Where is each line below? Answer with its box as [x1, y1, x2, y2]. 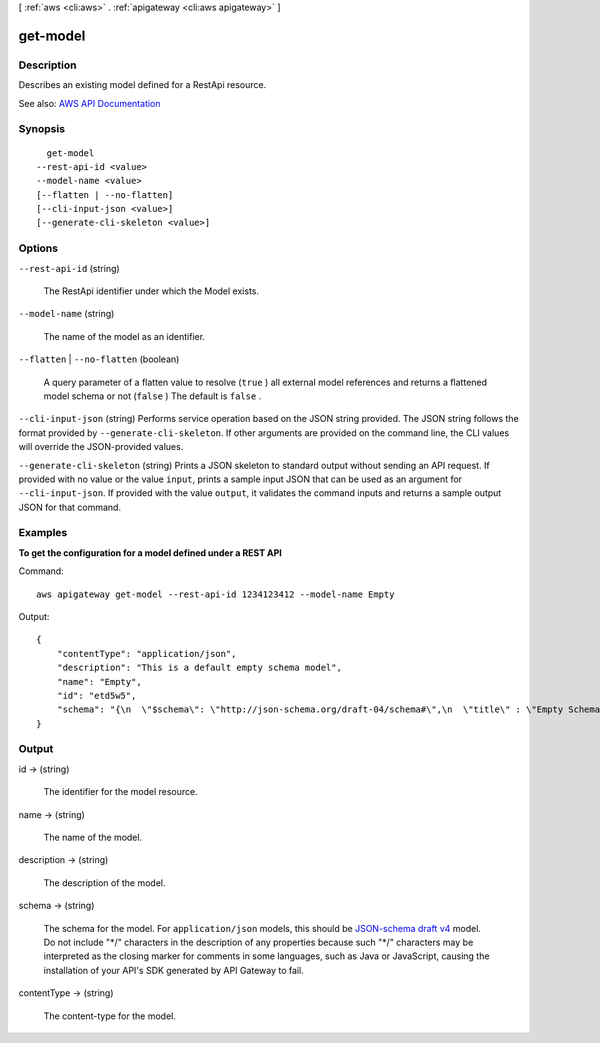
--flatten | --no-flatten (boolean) [18, 353, 180, 365]
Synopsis [18, 122, 65, 136]
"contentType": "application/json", [56, 648, 237, 659]
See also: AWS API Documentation [18, 97, 161, 109]
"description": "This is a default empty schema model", [56, 662, 342, 674]
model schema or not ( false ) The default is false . [43, 390, 262, 402]
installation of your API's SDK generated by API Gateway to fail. [43, 964, 304, 976]
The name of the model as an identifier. [43, 330, 205, 342]
